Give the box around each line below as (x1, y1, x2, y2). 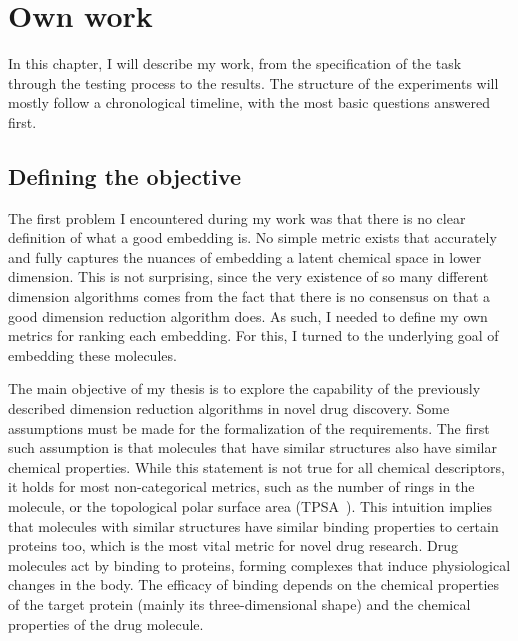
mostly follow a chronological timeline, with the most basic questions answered (8, 92, 490, 113)
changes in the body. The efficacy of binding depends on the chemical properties (8, 574, 500, 595)
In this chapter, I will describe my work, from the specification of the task (8, 53, 462, 74)
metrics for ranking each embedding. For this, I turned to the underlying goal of (8, 325, 499, 346)
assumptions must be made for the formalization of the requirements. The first (8, 417, 490, 438)
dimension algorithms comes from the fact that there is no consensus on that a (8, 286, 491, 307)
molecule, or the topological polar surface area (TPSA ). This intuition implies (8, 496, 493, 517)
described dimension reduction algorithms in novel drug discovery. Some (8, 398, 450, 419)
